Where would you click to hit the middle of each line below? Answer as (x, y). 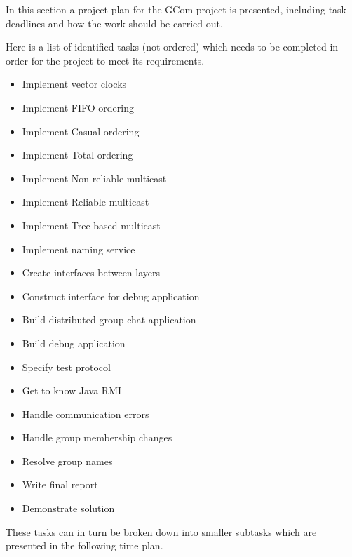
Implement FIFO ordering (78, 107)
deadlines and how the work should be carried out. (114, 23)
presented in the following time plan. (84, 545)
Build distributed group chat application (109, 320)
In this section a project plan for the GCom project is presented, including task (176, 9)
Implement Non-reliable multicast (94, 178)
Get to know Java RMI (72, 390)
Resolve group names (67, 461)
